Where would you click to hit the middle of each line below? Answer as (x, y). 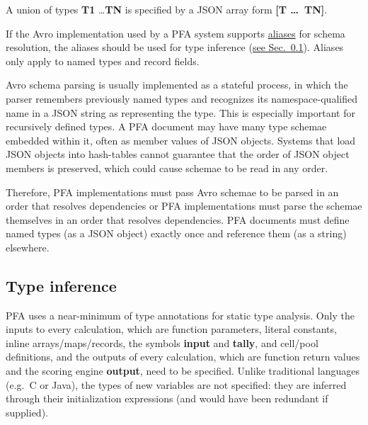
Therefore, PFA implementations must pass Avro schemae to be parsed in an (172, 192)
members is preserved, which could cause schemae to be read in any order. (167, 168)
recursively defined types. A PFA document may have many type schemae (166, 126)
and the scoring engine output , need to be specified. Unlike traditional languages (183, 371)
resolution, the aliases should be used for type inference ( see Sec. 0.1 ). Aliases (175, 47)
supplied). (27, 412)
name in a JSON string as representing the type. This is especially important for (180, 112)
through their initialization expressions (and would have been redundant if (167, 398)
